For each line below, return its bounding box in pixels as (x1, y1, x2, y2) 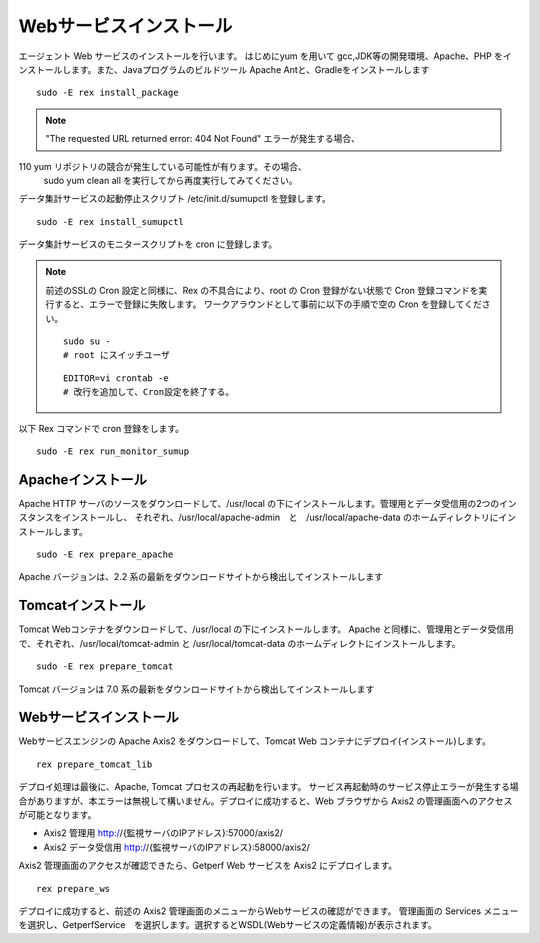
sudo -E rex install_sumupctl (36, 216, 185, 227)
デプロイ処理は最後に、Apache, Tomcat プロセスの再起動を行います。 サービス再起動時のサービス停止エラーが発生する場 (18, 781, 519, 793)
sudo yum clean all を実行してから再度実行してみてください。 (43, 174, 298, 186)
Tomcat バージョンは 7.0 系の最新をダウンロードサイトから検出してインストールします (18, 683, 375, 695)
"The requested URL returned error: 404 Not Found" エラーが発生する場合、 (45, 133, 360, 145)
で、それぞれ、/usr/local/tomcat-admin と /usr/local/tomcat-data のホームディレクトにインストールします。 (18, 637, 461, 649)
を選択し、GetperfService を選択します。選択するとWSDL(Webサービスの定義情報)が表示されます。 (18, 919, 437, 931)
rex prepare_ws (36, 883, 111, 894)
